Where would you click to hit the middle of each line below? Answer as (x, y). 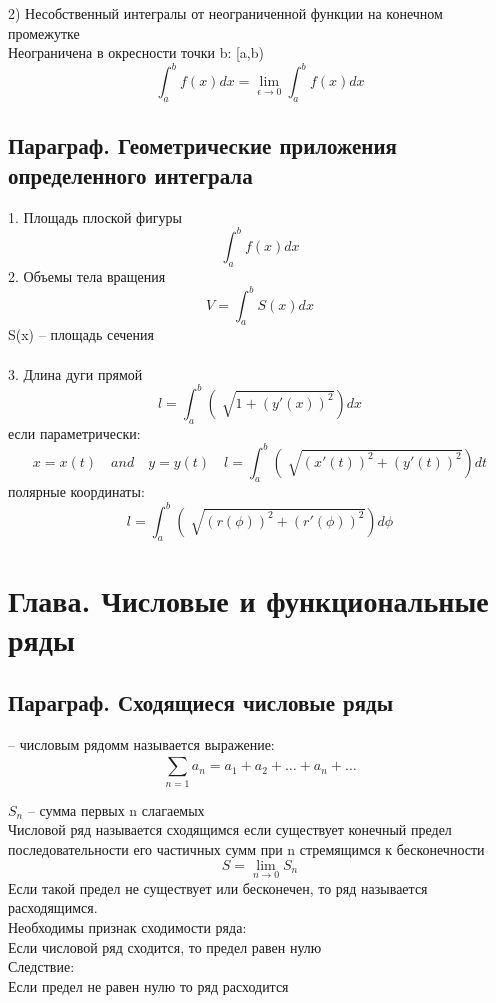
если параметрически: (74, 432)
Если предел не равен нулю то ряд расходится (148, 985)
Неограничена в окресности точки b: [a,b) (136, 52)
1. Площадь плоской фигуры (95, 216)
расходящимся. (53, 907)
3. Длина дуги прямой (75, 373)
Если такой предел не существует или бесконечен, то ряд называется (218, 887)
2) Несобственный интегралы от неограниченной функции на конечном (225, 13)
